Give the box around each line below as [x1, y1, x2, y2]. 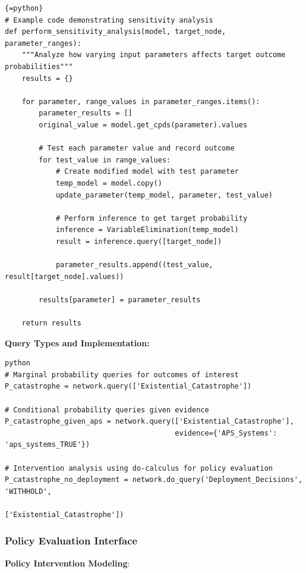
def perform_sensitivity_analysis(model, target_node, [5, 27, 226, 36]
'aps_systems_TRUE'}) [5, 440, 90, 449]
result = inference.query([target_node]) [55, 237, 222, 246]
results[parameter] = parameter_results [39, 295, 201, 304]
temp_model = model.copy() [55, 179, 162, 187]
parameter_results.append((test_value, [55, 261, 213, 270]
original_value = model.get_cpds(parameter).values [39, 120, 248, 129]
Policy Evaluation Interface [5, 533, 138, 548]
